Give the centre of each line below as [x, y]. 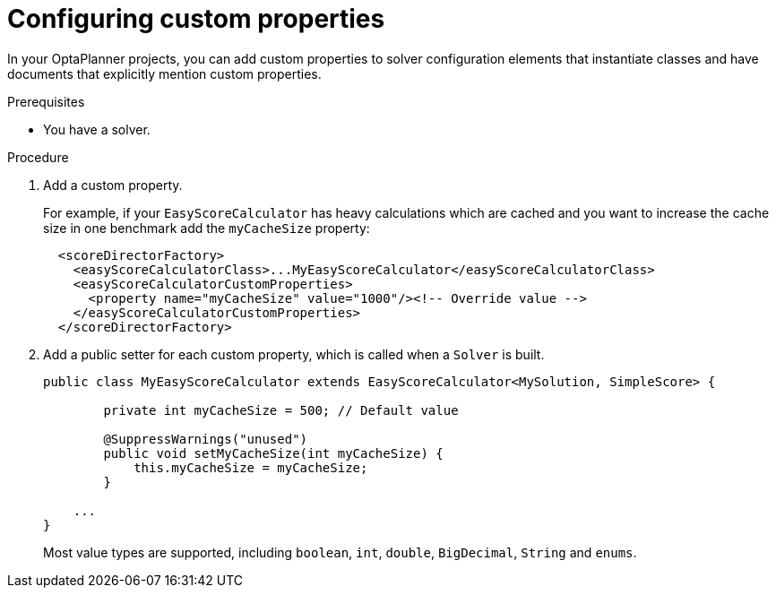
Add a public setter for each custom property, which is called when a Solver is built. [294, 354]
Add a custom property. [113, 185]
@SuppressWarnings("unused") [206, 439]
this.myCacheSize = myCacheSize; [251, 467]
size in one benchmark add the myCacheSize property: [207, 228]
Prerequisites [46, 101]
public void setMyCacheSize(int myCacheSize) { [273, 453]
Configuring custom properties [196, 19]
